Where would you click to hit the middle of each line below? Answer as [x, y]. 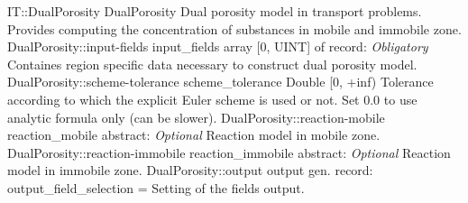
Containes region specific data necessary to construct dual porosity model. [212, 64]
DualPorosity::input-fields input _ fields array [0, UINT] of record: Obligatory [218, 46]
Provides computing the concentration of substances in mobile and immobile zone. [234, 28]
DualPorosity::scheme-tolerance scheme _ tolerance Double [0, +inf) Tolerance [220, 82]
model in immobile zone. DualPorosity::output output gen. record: [190, 170]
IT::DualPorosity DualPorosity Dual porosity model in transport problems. [215, 11]
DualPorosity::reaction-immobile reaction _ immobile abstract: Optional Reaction [229, 152]
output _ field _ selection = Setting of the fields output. [156, 187]
